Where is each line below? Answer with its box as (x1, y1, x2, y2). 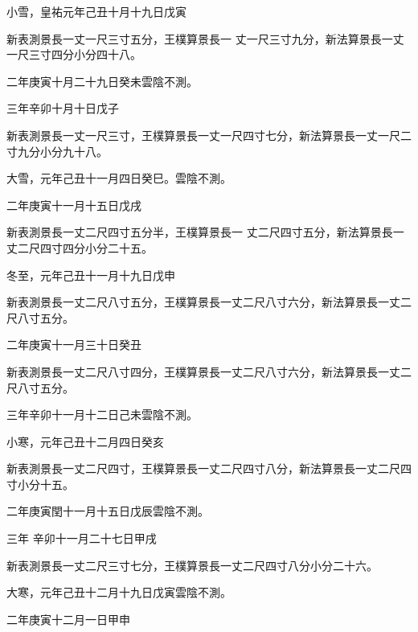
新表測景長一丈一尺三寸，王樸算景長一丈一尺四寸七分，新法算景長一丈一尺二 (6, 126, 412, 143)
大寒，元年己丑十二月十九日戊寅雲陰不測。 (6, 584, 232, 601)
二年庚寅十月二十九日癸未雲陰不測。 (6, 72, 198, 89)
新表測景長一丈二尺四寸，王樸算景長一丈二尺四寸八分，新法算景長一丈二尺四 (6, 460, 412, 477)
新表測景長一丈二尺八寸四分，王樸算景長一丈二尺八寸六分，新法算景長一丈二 (6, 363, 412, 380)
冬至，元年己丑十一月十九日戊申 (6, 266, 175, 283)
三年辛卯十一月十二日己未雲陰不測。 (6, 406, 198, 423)
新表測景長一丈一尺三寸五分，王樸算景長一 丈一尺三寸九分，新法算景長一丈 (6, 30, 404, 47)
